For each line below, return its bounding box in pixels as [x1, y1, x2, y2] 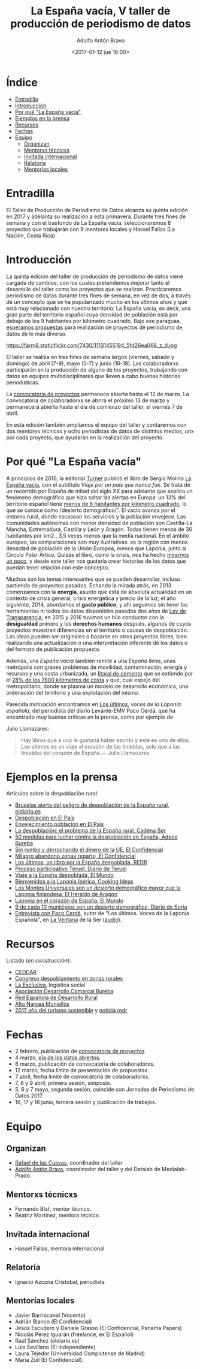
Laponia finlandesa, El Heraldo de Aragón [14, 891, 118, 898]
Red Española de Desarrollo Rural [14, 994, 98, 1002]
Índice [6, 76, 38, 89]
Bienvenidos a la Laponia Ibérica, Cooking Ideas [14, 878, 134, 885]
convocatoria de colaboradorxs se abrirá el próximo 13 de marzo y [6, 397, 170, 404]
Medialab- [161, 1166, 187, 1173]
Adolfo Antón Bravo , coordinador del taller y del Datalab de [14, 1166, 160, 1173]
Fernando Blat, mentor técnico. [14, 1205, 92, 1213]
